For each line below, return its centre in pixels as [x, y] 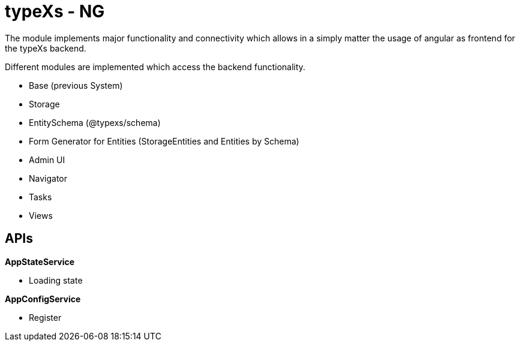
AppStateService [40, 261]
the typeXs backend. [46, 48]
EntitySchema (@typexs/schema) [95, 122]
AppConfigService [43, 299]
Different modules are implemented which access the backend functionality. [155, 67]
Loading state [56, 280]
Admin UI [47, 160]
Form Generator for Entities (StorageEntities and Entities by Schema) [164, 141]
